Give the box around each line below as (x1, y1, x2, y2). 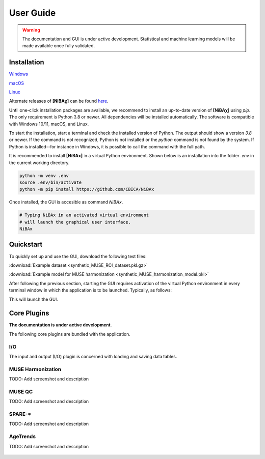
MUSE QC (9, 388, 33, 395)
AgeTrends (9, 433, 36, 440)
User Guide (9, 7, 56, 18)
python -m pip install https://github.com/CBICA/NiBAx (19, 187, 154, 192)
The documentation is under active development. (9, 322, 112, 328)
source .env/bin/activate (19, 179, 82, 185)
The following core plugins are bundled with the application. (9, 331, 131, 337)
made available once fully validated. (22, 43, 95, 49)
